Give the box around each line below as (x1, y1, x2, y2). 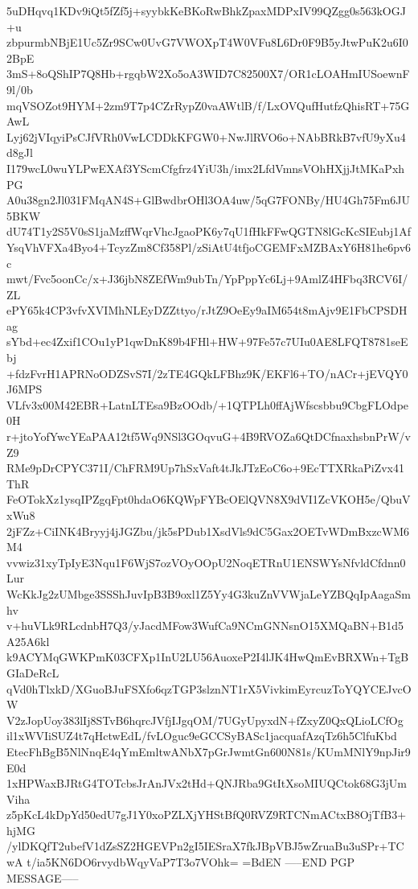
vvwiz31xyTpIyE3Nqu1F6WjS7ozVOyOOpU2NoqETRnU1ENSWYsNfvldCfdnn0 (6, 554, 406, 570)
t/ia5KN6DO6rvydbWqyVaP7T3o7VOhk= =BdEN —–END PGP (27, 854, 355, 870)
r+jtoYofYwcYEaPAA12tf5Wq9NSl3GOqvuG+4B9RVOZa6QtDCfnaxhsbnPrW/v (6, 428, 411, 445)
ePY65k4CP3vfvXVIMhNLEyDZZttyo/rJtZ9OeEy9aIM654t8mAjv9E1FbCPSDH (6, 302, 408, 319)
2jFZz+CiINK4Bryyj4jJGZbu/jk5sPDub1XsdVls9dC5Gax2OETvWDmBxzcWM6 (6, 522, 410, 539)
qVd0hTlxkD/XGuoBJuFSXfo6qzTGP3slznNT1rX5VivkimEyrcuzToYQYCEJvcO (6, 680, 412, 697)
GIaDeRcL (6, 664, 59, 681)
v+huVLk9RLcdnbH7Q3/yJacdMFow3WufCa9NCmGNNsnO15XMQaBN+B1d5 (6, 617, 404, 634)
